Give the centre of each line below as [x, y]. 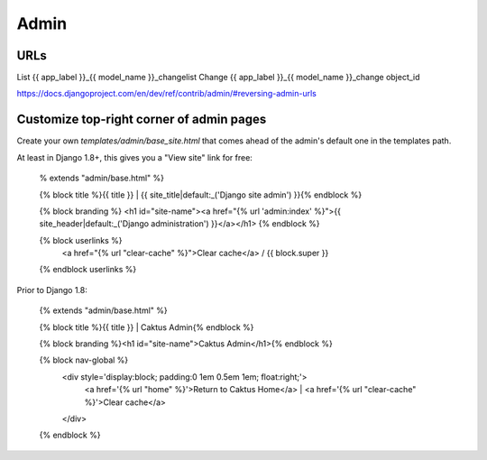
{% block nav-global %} [84, 360]
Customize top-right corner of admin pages [142, 120]
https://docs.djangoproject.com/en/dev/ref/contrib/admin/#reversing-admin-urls [167, 94]
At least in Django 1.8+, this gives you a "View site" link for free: [134, 157]
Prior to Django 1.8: [52, 290]
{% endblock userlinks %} [88, 270]
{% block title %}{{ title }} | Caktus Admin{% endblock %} [147, 327]
